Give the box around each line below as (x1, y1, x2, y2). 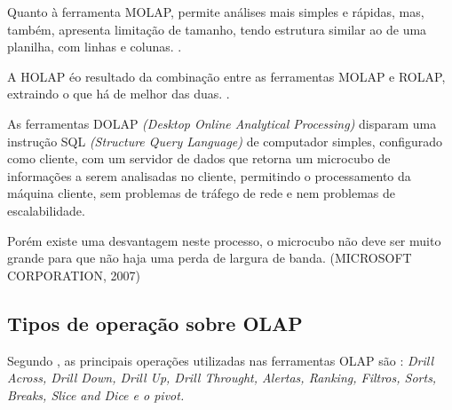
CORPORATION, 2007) (7, 265, 140, 284)
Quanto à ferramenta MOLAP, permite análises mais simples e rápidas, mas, (7, 3, 424, 20)
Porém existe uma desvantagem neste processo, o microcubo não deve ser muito (7, 231, 441, 249)
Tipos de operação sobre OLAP (7, 309, 303, 336)
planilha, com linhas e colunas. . (7, 37, 182, 56)
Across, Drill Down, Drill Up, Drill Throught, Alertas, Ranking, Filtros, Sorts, (7, 368, 437, 387)
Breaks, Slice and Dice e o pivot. (7, 385, 185, 404)
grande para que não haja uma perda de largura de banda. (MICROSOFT (7, 248, 412, 267)
